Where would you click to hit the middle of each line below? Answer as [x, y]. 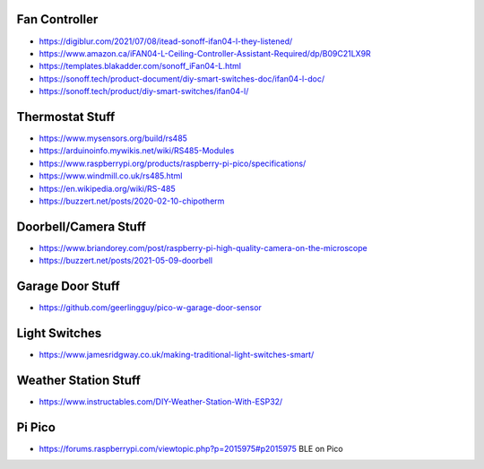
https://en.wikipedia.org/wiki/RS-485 [107, 188]
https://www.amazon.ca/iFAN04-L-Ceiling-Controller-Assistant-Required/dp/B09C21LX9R [205, 53]
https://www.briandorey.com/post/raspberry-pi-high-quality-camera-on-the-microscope [203, 248]
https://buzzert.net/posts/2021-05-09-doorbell [126, 261]
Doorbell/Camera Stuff [82, 226]
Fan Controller [57, 19]
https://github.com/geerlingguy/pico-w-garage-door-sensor [150, 308]
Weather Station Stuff [78, 380]
